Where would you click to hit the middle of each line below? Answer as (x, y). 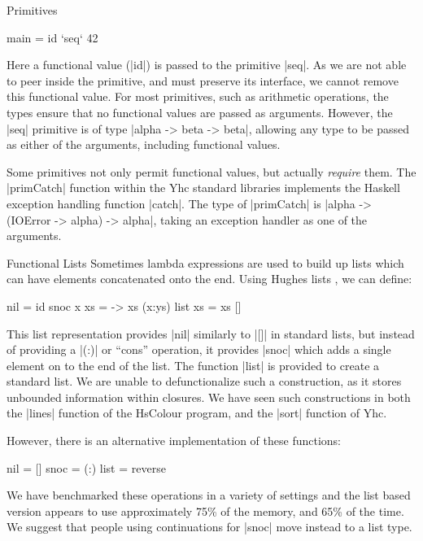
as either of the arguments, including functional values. (144, 144)
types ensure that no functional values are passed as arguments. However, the (200, 112)
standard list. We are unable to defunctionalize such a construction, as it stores (204, 381)
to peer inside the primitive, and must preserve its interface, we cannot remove (203, 80)
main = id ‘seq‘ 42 (52, 37)
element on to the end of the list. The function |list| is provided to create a (193, 365)
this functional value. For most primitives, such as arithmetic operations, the (198, 96)
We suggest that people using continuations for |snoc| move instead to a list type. (209, 527)
